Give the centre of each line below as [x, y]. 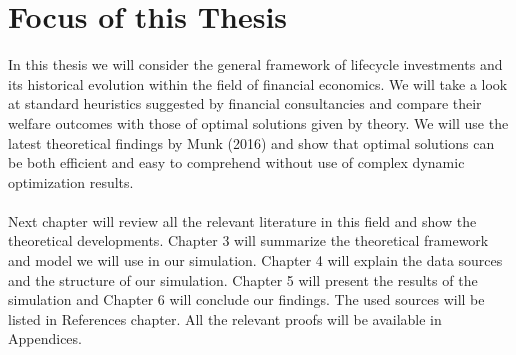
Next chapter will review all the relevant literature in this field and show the [242, 220]
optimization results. [71, 181]
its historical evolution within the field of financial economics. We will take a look [258, 83]
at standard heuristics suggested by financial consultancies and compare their [245, 103]
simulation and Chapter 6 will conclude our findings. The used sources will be [246, 299]
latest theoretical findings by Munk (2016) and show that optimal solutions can [251, 142]
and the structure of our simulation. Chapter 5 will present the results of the [243, 279]
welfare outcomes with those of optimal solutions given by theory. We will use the [258, 122]
